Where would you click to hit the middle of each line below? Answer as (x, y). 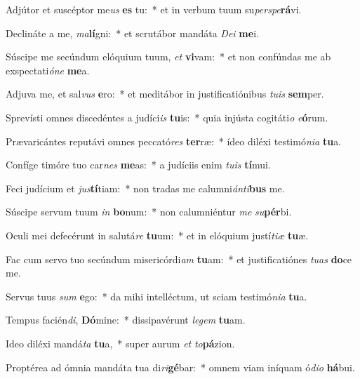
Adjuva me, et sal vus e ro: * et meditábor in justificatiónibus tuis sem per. (165, 94)
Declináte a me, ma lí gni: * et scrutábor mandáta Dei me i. (132, 33)
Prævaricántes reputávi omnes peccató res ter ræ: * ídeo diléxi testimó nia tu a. (174, 141)
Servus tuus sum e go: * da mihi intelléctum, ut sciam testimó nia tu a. (156, 296)
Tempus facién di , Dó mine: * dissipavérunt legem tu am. (126, 320)
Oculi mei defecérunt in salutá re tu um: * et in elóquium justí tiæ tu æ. (157, 235)
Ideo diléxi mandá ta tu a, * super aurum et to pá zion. (120, 343)
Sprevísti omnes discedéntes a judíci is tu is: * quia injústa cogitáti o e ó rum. (167, 117)
